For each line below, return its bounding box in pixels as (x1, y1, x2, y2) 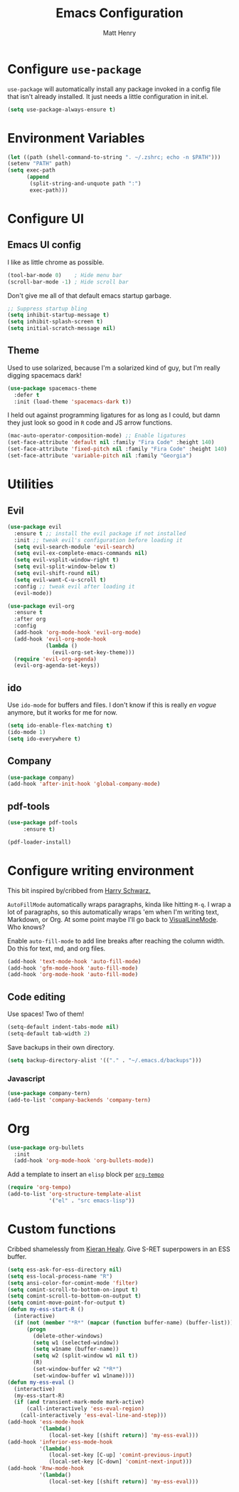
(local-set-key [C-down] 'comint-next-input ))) (48, 1459, 193, 1466)
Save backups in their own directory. (7, 1042, 115, 1052)
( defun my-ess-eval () (7, 1379, 75, 1386)
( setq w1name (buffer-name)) (33, 1345, 119, 1353)
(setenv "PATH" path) (7, 160, 72, 167)
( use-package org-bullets (7, 1144, 84, 1151)
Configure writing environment (7, 862, 194, 879)
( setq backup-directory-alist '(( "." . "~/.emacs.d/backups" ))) (7, 1057, 202, 1064)
